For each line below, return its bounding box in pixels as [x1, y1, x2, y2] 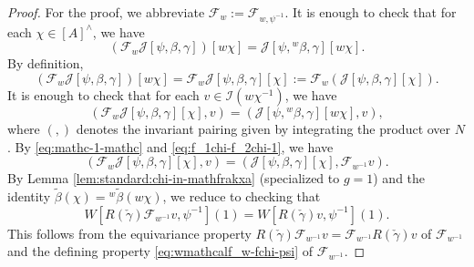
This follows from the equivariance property [7, 223, 252, 242]
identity [7, 186, 51, 205]
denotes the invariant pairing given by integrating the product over [76, 118, 451, 138]
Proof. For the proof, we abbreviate [7, 3, 205, 21]
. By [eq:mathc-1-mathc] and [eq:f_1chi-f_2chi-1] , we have [7, 137, 334, 156]
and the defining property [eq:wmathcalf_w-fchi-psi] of [7, 241, 314, 261]
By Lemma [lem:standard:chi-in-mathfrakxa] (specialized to [7, 169, 340, 188]
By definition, [7, 54, 84, 73]
